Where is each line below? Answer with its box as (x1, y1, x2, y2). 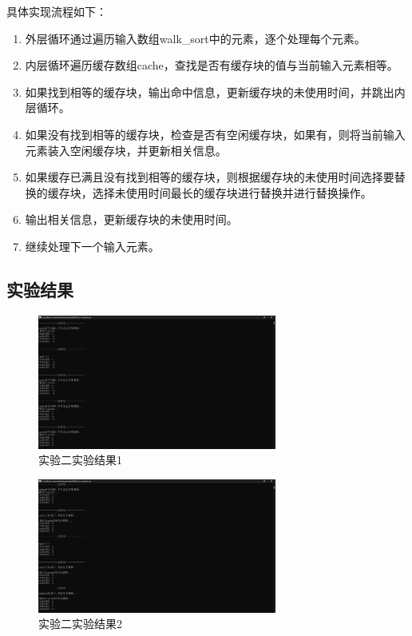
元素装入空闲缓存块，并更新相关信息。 (25, 141, 227, 158)
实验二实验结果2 (38, 615, 122, 632)
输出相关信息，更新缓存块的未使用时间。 (25, 211, 238, 228)
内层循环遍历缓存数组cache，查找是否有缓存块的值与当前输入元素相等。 (25, 57, 398, 74)
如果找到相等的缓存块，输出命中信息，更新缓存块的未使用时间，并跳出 (25, 83, 394, 100)
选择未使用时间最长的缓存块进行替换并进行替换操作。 (92, 184, 372, 201)
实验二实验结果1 (38, 451, 122, 468)
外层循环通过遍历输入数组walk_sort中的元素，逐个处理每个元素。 (25, 30, 366, 46)
